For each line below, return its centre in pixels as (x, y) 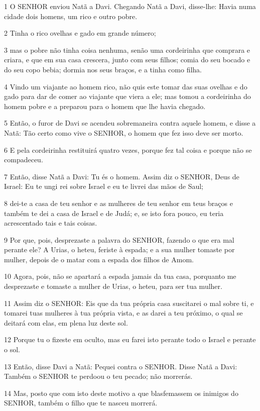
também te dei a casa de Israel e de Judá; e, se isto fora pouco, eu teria (114, 213)
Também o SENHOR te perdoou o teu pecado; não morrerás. (98, 376)
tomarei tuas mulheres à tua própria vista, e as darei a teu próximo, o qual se (123, 313)
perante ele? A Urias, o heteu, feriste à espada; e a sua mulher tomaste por (119, 249)
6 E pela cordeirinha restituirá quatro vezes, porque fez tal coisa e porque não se (128, 149)
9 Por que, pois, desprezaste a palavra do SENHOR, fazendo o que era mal (119, 239)
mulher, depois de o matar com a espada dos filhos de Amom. (99, 259)
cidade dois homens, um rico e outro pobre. (71, 16)
